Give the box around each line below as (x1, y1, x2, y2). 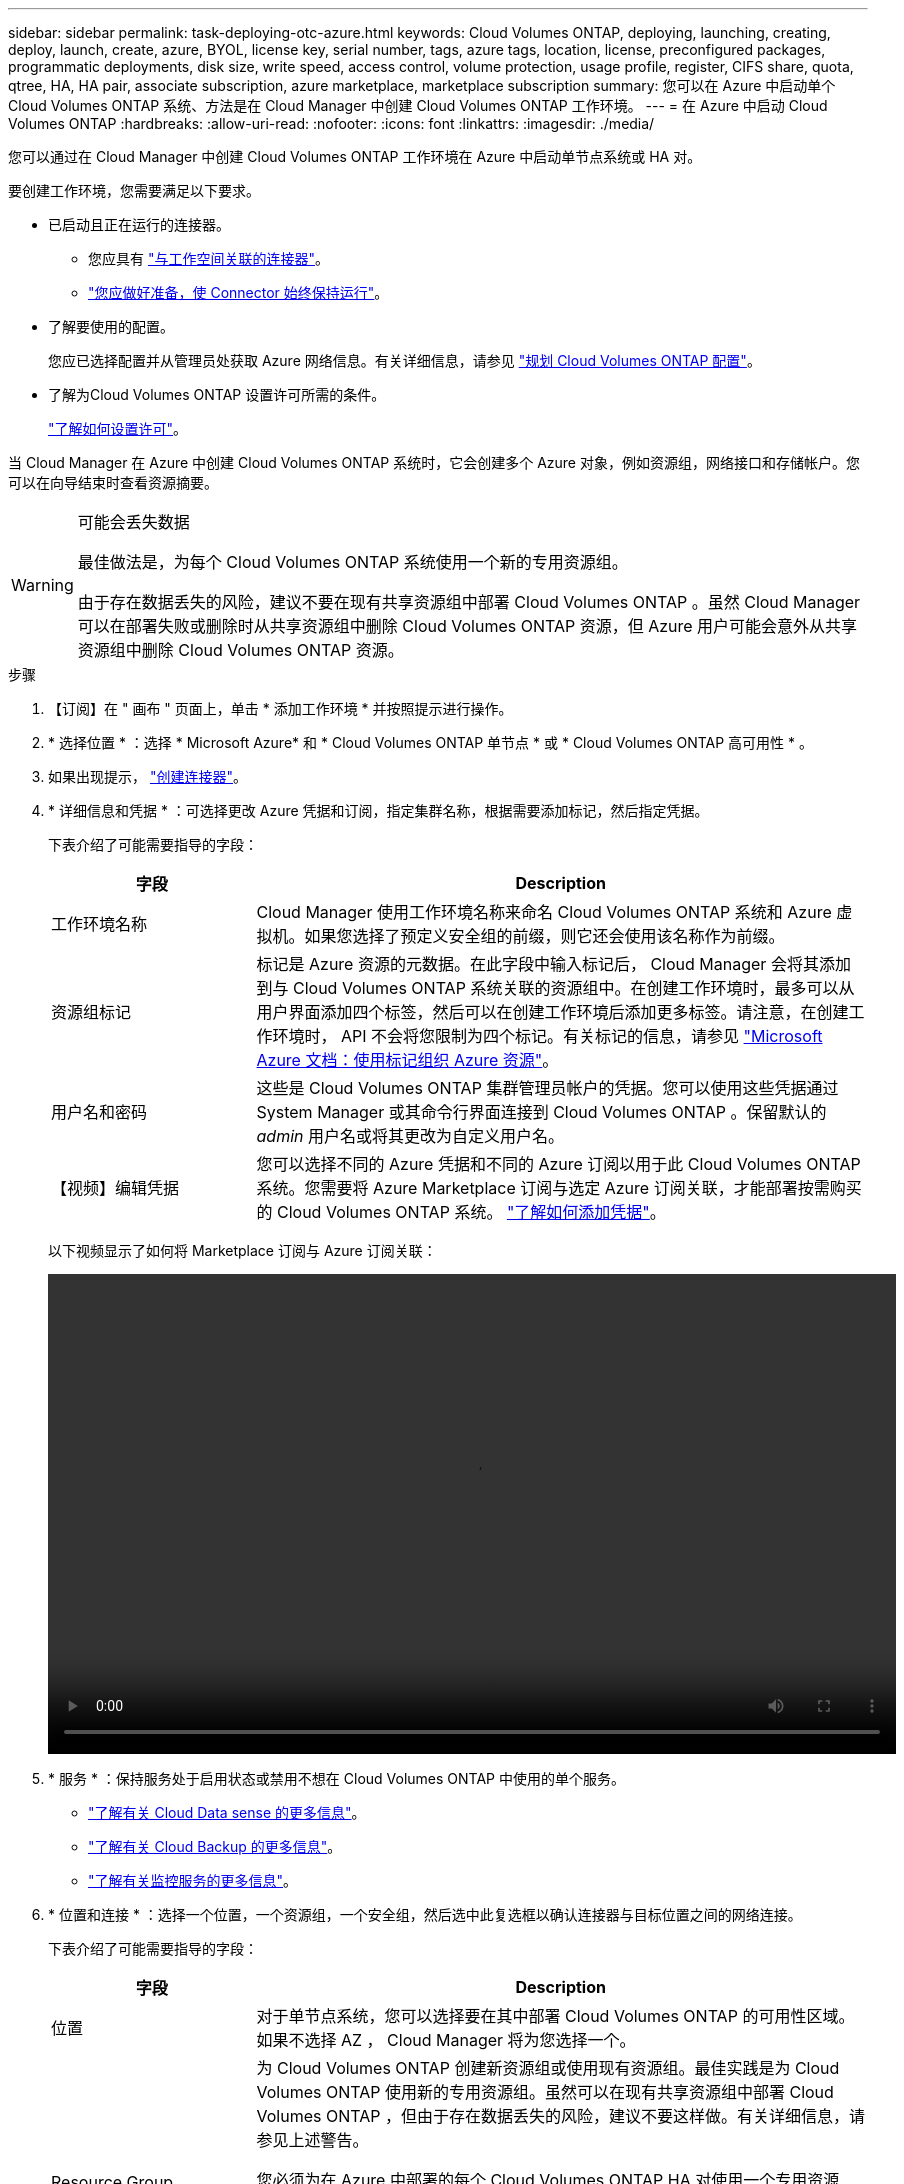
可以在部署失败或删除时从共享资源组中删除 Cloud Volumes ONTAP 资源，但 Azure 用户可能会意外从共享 (77, 616, 858, 636)
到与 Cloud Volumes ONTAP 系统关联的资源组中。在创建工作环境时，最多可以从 (256, 978, 855, 998)
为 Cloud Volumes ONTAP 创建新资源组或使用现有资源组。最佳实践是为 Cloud (256, 2058, 840, 2078)
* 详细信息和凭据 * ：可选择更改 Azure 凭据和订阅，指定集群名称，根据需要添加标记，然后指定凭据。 (48, 802, 709, 819)
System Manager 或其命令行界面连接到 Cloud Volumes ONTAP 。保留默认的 (256, 1102, 827, 1122)
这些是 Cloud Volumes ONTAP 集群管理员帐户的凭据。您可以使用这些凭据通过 (256, 1078, 839, 1098)
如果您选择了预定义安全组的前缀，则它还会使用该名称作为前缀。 (304, 926, 785, 946)
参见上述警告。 (256, 2130, 369, 2150)
